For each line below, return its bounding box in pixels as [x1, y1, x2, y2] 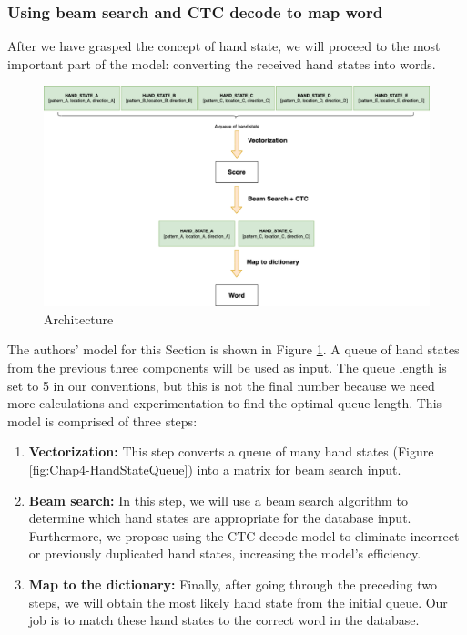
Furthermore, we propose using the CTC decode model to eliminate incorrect [28, 526, 460, 545]
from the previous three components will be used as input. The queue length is [7, 358, 447, 376]
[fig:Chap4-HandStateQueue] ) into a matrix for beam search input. [28, 459, 401, 478]
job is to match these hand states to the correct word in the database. [28, 610, 420, 630]
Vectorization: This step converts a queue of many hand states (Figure [28, 442, 434, 461]
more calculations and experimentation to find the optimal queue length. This [7, 394, 442, 413]
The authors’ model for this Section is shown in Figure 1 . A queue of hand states [7, 340, 460, 359]
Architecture [44, 309, 114, 328]
